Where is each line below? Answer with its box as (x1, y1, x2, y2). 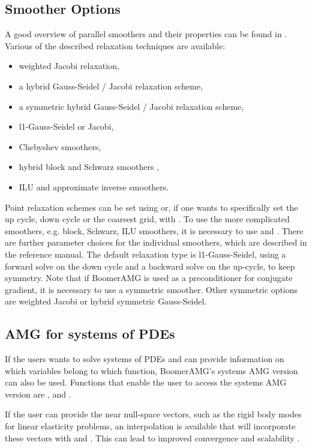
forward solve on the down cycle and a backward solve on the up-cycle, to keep (5, 259, 295, 272)
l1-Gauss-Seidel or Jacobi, (19, 120, 114, 133)
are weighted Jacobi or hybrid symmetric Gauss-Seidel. (5, 295, 207, 307)
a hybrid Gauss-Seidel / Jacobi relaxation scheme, (19, 79, 203, 92)
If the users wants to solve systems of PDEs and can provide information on (5, 353, 284, 365)
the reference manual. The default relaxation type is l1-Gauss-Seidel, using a (5, 247, 286, 260)
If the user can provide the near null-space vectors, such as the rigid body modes (5, 408, 302, 420)
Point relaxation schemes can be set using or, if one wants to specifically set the (5, 201, 298, 213)
